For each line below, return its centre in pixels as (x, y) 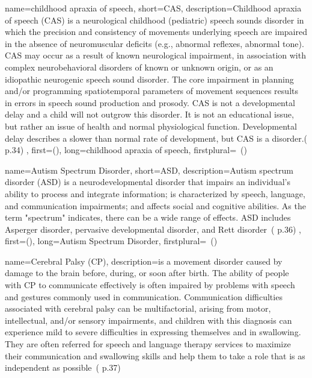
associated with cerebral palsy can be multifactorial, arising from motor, (138, 308)
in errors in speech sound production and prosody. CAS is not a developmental (150, 102)
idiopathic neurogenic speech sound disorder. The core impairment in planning (149, 79)
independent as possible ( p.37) (63, 367)
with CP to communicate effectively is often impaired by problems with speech (150, 285)
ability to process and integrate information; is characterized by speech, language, (155, 193)
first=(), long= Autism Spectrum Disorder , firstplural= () (111, 241)
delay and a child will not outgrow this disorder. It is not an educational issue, (149, 114)
